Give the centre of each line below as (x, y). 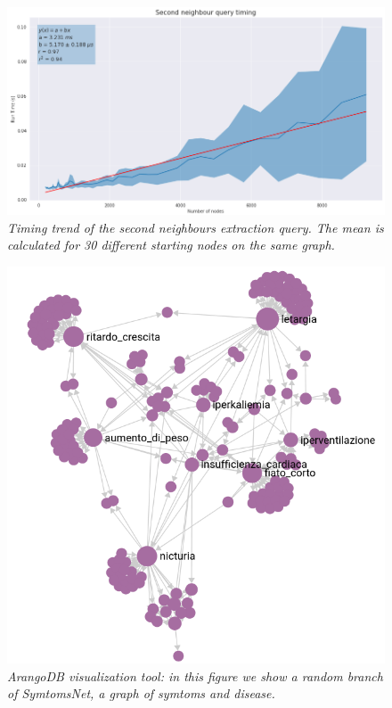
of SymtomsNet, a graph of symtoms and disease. (141, 693)
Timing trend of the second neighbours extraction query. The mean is (196, 227)
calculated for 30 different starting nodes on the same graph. (171, 245)
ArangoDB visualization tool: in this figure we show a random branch (195, 675)
